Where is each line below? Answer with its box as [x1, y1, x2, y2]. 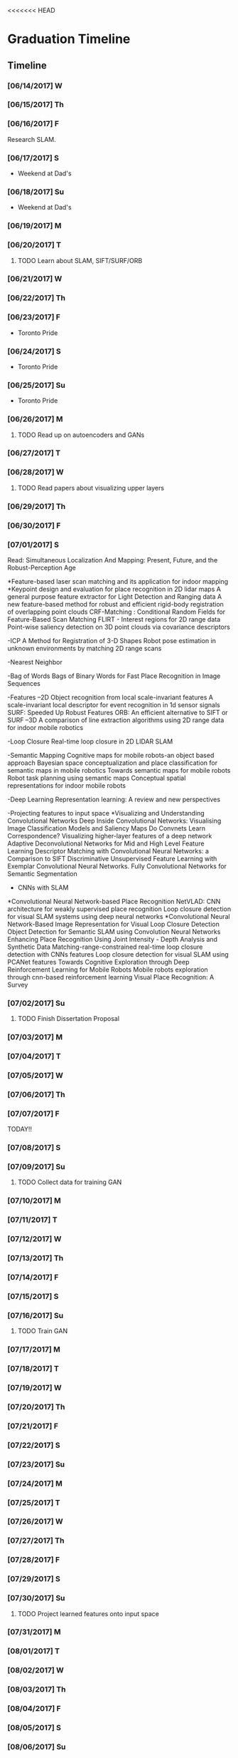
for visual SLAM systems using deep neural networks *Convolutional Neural [7, 912, 230, 920]
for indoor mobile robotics [7, 723, 84, 731]
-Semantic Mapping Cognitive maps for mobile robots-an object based [7, 751, 215, 759]
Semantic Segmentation [7, 869, 78, 878]
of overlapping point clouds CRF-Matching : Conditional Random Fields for [7, 607, 226, 616]
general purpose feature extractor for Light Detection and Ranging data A [7, 592, 222, 601]
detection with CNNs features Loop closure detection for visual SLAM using [7, 950, 229, 958]
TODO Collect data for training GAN [17, 1178, 122, 1186]
